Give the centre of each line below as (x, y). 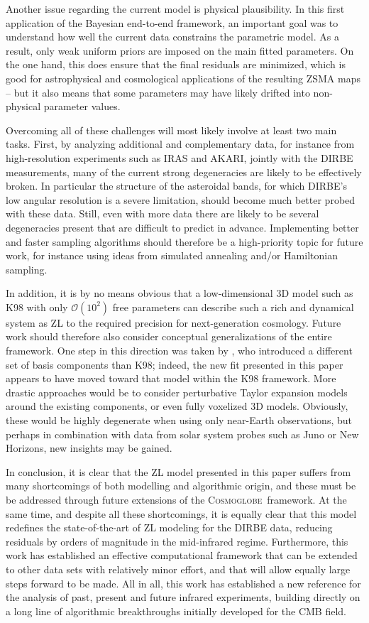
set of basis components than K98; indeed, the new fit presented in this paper (175, 364)
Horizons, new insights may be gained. (89, 448)
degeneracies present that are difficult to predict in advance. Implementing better (182, 227)
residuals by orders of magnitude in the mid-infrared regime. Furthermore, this (177, 541)
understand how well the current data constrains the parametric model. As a (172, 37)
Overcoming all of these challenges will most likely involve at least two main (171, 130)
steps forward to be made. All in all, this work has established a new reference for (183, 583)
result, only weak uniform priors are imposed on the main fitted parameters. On (180, 50)
